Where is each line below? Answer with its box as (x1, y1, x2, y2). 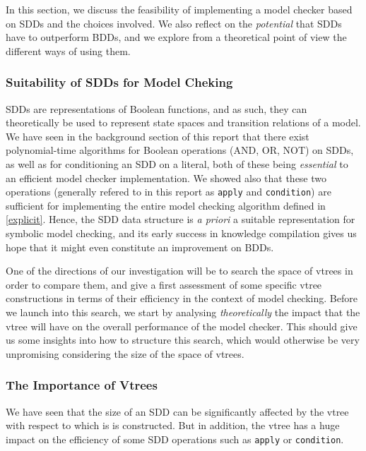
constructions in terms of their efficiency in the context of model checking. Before (6, 291, 358, 306)
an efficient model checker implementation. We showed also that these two (6, 170, 327, 185)
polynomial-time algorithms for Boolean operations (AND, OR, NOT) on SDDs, (6, 143, 354, 157)
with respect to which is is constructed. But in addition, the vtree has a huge (6, 418, 340, 433)
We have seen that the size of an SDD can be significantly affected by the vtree (6, 404, 349, 419)
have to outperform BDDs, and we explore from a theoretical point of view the (6, 30, 347, 44)
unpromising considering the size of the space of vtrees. (6, 346, 244, 361)
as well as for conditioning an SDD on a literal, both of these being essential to (6, 156, 348, 171)
